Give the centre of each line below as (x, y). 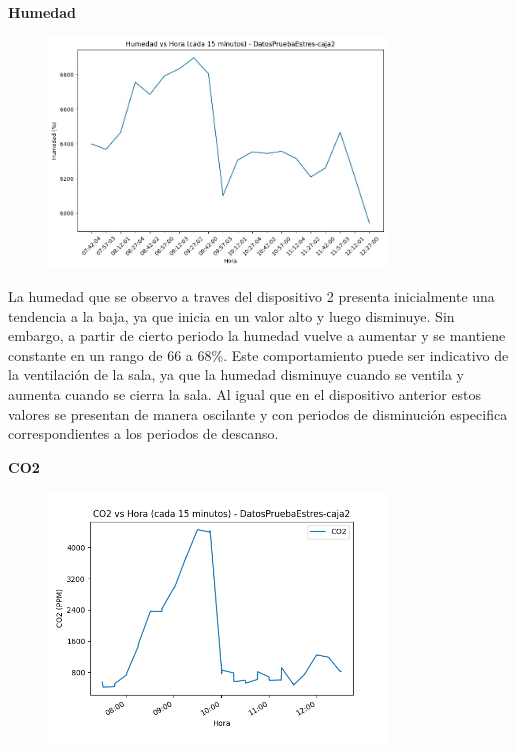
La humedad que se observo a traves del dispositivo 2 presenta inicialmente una (251, 295)
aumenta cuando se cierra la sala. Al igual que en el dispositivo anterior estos (245, 393)
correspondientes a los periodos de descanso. (143, 433)
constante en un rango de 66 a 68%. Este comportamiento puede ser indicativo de (258, 354)
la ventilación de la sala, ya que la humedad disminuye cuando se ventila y (236, 374)
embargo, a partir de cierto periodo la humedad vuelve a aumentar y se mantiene (257, 335)
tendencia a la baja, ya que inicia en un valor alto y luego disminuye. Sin (231, 315)
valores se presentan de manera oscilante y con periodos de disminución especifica (258, 413)
